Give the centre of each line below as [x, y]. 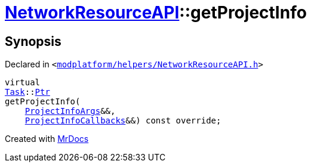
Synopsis [33, 41]
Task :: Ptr [27, 92]
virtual [23, 83]
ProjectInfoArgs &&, [70, 111]
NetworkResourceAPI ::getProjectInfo [156, 13]
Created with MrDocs [47, 139]
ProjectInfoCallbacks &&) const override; [123, 121]
